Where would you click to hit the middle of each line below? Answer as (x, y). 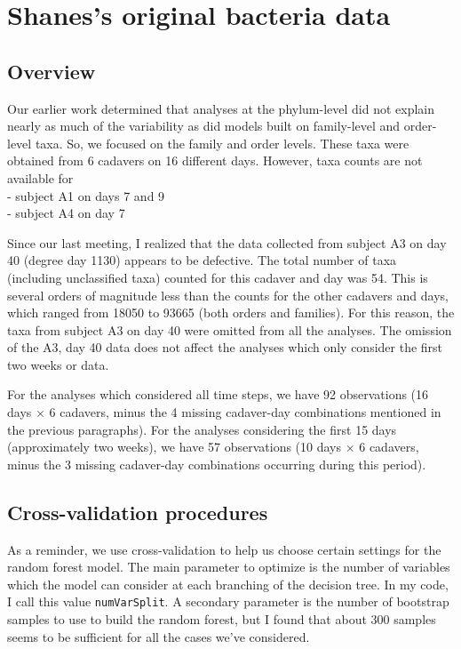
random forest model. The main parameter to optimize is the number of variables (229, 567)
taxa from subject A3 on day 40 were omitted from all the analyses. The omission (230, 329)
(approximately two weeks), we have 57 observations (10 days (174, 447)
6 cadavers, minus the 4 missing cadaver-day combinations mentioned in (245, 412)
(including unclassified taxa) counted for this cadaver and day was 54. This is (218, 277)
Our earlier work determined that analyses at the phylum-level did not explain (221, 108)
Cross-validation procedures (138, 512)
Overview (52, 71)
